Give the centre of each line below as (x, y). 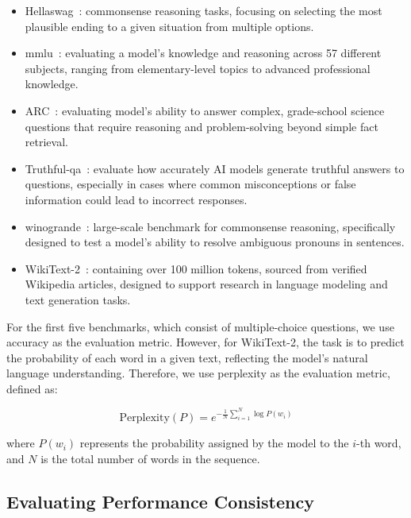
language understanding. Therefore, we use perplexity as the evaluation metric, (198, 373)
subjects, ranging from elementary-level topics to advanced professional (198, 68)
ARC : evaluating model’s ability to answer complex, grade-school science (205, 110)
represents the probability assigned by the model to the (214, 443)
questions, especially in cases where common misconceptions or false (190, 184)
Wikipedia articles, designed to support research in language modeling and (206, 284)
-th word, (379, 443)
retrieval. (46, 142)
